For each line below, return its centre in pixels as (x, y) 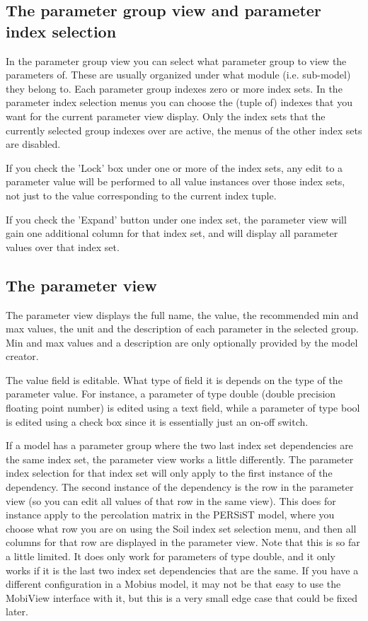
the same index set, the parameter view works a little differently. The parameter (180, 459)
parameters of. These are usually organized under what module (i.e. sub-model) (178, 75)
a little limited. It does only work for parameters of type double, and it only (171, 556)
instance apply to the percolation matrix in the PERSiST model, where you (170, 515)
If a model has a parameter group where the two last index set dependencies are (179, 445)
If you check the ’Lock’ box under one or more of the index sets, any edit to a (174, 167)
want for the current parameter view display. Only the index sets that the (166, 116)
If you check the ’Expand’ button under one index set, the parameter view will (176, 219)
